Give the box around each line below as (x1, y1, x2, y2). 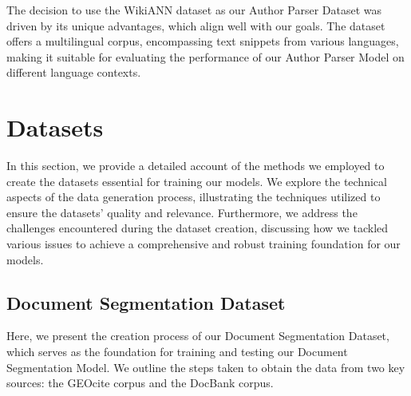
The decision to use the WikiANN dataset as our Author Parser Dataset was (6, 2, 382, 18)
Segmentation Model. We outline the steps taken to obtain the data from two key (6, 358, 405, 375)
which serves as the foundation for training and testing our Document (6, 343, 348, 360)
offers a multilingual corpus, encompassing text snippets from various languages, (6, 33, 399, 49)
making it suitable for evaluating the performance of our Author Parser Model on (6, 48, 405, 65)
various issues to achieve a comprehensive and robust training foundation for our (6, 236, 401, 252)
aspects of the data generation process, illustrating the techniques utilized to (6, 188, 381, 205)
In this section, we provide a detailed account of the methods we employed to (6, 157, 385, 174)
